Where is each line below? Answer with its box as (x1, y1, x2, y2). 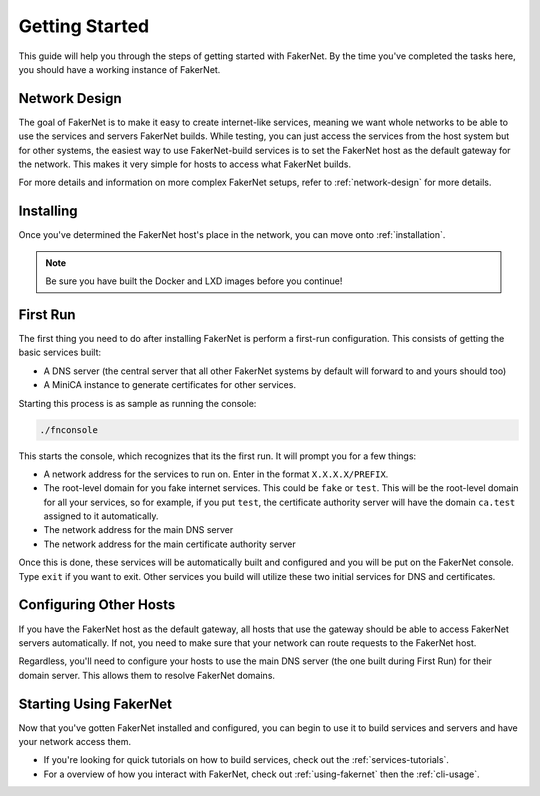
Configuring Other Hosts (18, 596, 176, 614)
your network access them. (18, 736, 132, 748)
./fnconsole (39, 424, 99, 435)
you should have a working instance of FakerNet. (18, 63, 221, 75)
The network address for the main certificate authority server (43, 538, 296, 550)
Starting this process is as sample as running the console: (18, 397, 257, 409)
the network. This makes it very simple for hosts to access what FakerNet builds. (18, 158, 352, 170)
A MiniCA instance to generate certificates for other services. (43, 379, 297, 391)
